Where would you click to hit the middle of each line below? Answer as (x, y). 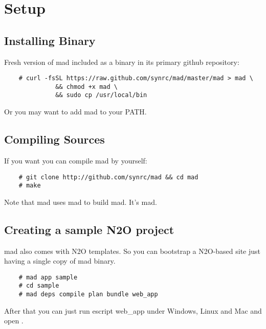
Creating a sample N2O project (89, 229)
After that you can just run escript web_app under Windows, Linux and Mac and (133, 310)
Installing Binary (50, 40)
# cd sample (39, 286)
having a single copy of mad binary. (60, 261)
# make (30, 186)
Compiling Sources (54, 139)
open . (14, 321)
